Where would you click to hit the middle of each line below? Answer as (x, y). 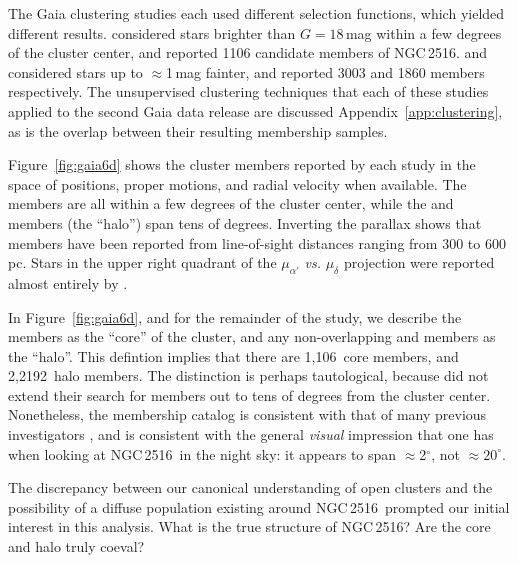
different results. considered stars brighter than (152, 32)
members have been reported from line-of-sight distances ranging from (223, 242)
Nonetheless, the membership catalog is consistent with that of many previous (247, 414)
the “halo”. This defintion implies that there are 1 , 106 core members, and (233, 355)
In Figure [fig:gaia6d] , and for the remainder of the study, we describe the (235, 316)
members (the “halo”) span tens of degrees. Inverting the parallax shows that (245, 222)
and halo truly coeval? (76, 546)
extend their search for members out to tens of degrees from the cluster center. (249, 394)
